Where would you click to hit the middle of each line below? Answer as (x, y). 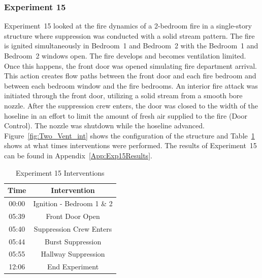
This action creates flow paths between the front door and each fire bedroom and (130, 76)
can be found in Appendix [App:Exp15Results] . (78, 155)
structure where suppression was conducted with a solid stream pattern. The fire (129, 35)
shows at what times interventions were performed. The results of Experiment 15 (130, 145)
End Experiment (73, 267)
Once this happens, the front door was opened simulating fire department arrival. (130, 65)
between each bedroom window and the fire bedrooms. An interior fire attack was (131, 85)
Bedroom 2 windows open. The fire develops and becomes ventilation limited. (125, 55)
